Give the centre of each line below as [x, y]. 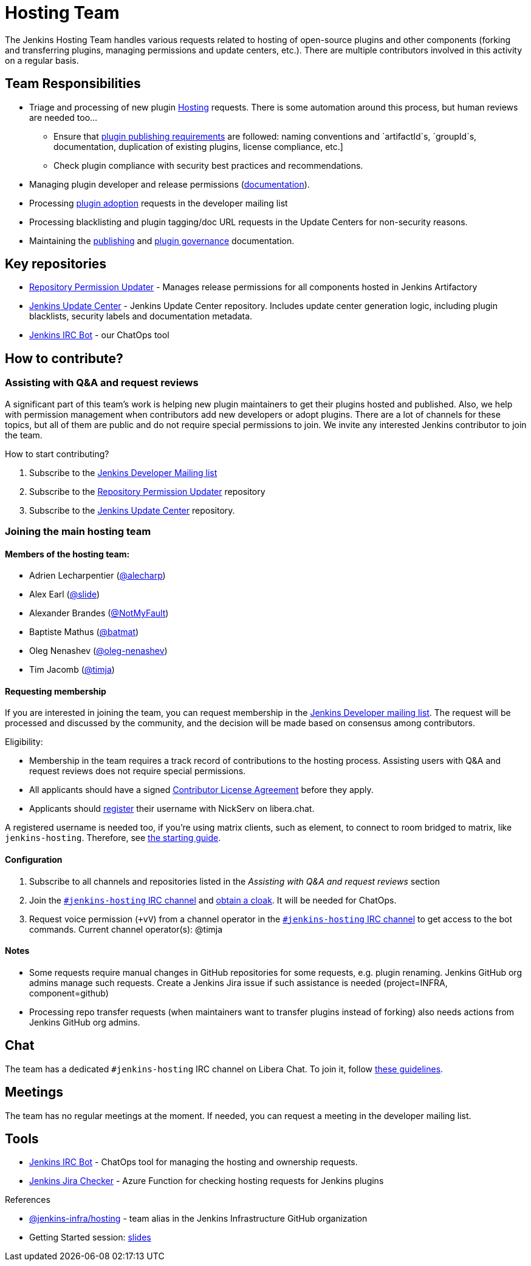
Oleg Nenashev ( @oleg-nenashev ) [98, 651]
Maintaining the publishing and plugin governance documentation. [162, 240]
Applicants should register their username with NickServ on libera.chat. [172, 809]
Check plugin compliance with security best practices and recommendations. [208, 165]
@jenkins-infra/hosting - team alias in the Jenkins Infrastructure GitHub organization [198, 1219]
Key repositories [56, 264]
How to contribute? [64, 358]
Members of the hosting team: [67, 554]
